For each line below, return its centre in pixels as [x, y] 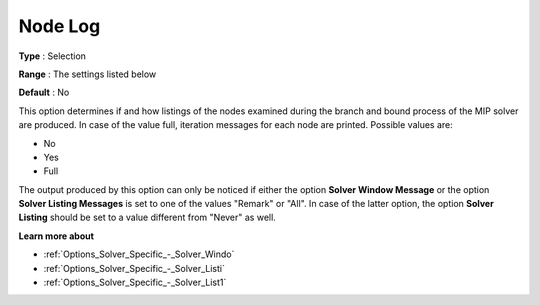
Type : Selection [52, 56]
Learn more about [56, 236]
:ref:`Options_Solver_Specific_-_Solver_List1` [135, 282]
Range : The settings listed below [87, 74]
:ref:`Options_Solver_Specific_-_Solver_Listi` [134, 268]
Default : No [44, 92]
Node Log [59, 26]
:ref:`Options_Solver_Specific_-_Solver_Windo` [139, 254]
